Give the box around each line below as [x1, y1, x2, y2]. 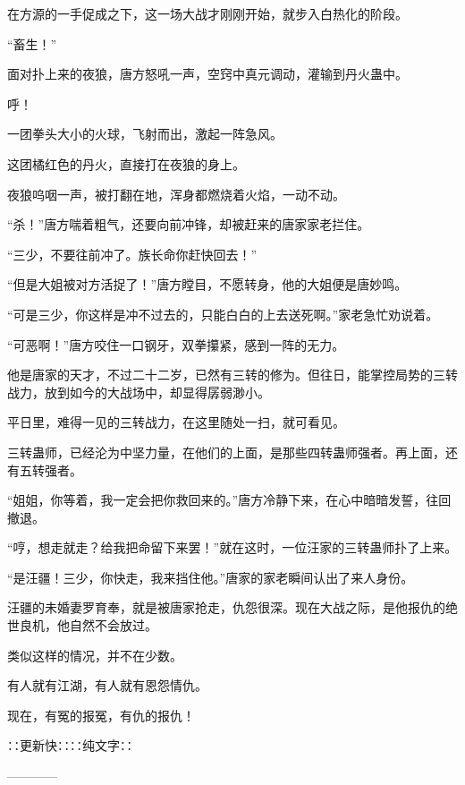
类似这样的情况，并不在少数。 [7, 645, 182, 664]
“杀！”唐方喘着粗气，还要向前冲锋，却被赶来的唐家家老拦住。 [7, 215, 370, 234]
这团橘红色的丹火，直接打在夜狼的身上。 [7, 154, 245, 173]
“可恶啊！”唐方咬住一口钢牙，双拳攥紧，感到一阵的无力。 [7, 335, 345, 354]
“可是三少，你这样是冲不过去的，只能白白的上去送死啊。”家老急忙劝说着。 [7, 304, 439, 323]
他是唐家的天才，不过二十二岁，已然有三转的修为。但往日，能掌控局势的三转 [7, 365, 458, 384]
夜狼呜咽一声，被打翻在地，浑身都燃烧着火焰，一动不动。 [7, 184, 345, 203]
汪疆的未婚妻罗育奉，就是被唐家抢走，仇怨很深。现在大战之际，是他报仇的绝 [7, 598, 458, 617]
